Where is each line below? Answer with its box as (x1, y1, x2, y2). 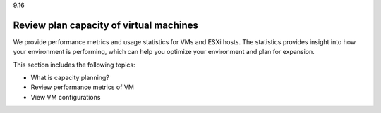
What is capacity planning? (30, 74, 109, 82)
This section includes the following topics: (13, 60, 135, 69)
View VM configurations (30, 93, 101, 101)
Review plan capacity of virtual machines (13, 19, 199, 31)
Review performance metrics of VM (30, 83, 134, 91)
